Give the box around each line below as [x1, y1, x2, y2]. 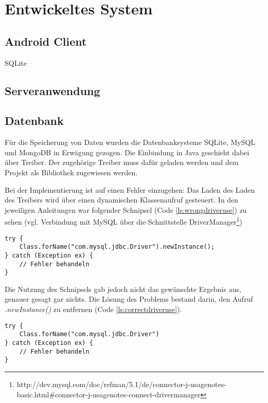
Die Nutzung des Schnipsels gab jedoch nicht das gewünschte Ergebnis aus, [5, 283, 241, 294]
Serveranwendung [5, 82, 100, 98]
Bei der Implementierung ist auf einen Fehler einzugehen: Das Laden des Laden [5, 184, 255, 195]
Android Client [5, 33, 87, 49]
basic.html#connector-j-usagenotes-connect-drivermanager [16, 389, 201, 399]
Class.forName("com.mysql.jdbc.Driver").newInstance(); [19, 243, 215, 251]
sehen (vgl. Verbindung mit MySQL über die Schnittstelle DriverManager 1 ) [5, 215, 243, 227]
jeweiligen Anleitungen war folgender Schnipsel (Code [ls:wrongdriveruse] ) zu [5, 204, 247, 215]
